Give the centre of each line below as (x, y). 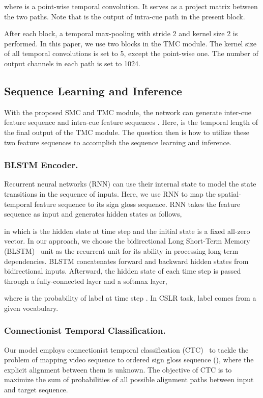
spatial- (229, 193)
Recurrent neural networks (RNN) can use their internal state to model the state (130, 184)
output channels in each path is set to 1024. (72, 63)
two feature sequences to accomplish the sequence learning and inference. (118, 142)
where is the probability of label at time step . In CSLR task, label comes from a (130, 298)
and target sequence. (36, 390)
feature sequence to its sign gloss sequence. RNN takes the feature (137, 204)
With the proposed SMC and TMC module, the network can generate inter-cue (128, 112)
